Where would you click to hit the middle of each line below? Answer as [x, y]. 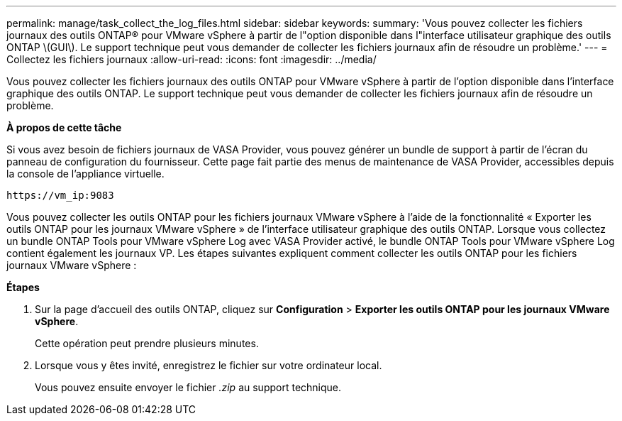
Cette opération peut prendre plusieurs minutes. [147, 343]
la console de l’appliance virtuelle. [85, 174]
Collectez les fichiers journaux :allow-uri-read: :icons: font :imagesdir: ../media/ [191, 59]
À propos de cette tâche [64, 127]
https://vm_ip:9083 [60, 195]
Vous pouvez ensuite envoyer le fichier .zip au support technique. [188, 387]
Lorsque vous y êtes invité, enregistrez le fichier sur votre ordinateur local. [209, 365]
